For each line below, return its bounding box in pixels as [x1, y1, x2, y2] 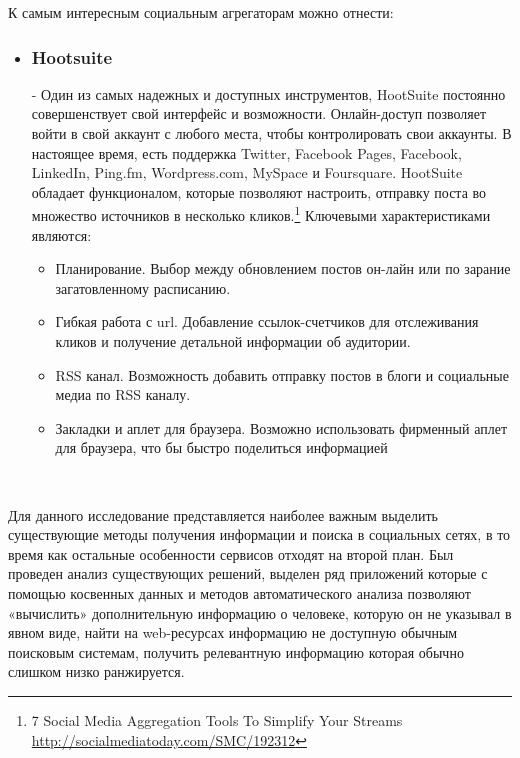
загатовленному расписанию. [55, 277, 231, 298]
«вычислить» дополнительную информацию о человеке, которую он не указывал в [8, 602, 512, 623]
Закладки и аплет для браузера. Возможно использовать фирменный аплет [55, 417, 507, 438]
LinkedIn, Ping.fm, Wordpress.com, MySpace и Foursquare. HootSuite [31, 162, 463, 183]
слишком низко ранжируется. [8, 661, 185, 682]
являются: [31, 224, 92, 245]
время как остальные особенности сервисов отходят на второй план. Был [8, 543, 454, 564]
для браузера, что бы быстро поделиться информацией [55, 437, 388, 458]
